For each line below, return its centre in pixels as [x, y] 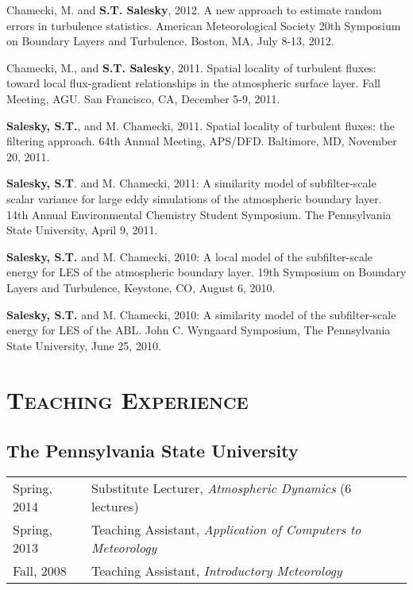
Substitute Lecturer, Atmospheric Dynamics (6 [221, 488]
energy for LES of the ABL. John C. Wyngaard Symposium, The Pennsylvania [199, 330]
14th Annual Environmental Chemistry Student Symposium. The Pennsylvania [199, 214]
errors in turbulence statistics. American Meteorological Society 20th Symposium [204, 25]
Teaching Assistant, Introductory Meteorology [216, 570]
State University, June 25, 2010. [84, 345]
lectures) [115, 506]
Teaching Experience [127, 400]
